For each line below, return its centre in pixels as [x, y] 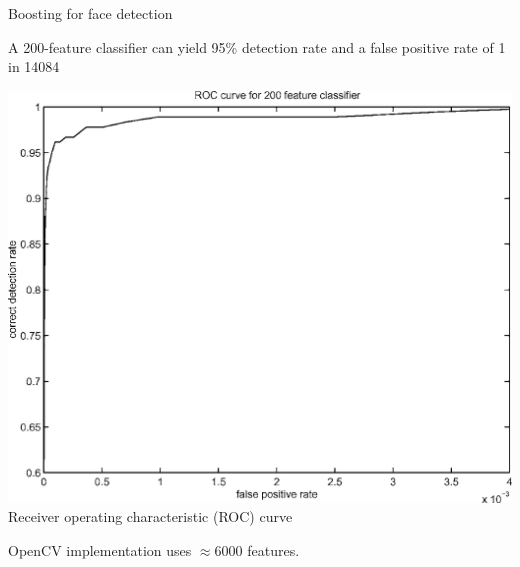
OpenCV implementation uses [100, 549]
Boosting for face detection [90, 13]
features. [273, 549]
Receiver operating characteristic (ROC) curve [150, 516]
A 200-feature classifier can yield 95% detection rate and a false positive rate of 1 [257, 46]
